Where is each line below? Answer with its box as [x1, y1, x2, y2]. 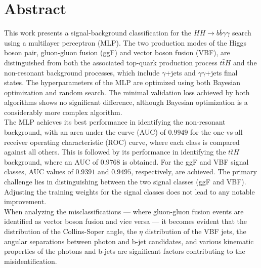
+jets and [165, 67, 196, 78]
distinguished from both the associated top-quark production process [4, 57, 217, 67]
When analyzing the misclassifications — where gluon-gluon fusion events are [4, 206, 244, 216]
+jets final [205, 67, 238, 78]
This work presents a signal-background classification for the [4, 27, 192, 38]
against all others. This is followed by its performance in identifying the [4, 146, 226, 157]
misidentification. [4, 255, 57, 266]
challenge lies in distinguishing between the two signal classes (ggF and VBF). [4, 176, 246, 187]
